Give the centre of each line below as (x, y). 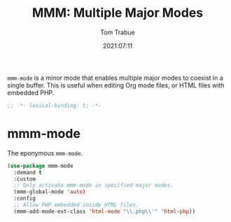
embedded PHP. (31, 92)
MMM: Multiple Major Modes (118, 13)
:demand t (28, 172)
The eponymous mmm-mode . (45, 153)
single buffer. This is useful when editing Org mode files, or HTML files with (116, 85)
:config (25, 199)
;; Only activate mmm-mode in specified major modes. (93, 186)
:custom (25, 179)
